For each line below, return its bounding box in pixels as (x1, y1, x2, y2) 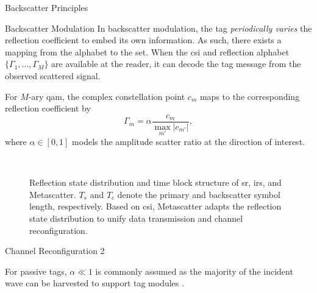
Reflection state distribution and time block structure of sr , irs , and (29, 176, 282, 189)
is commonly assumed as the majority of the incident (95, 264, 293, 277)
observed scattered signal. (5, 69, 101, 82)
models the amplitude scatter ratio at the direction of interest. (72, 135, 305, 148)
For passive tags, (5, 264, 67, 277)
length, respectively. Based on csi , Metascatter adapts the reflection (29, 200, 282, 213)
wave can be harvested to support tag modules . (5, 277, 184, 289)
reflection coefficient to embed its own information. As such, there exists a (5, 34, 282, 46)
